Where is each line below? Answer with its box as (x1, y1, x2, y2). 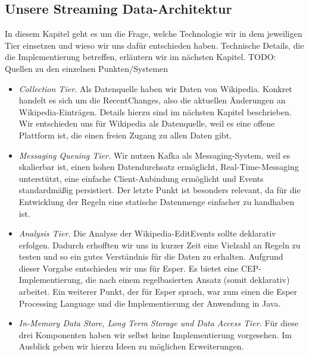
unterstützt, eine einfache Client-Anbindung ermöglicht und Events (18, 172, 264, 184)
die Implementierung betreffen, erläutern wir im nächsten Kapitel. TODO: (5, 51, 276, 63)
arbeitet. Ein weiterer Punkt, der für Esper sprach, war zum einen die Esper (18, 285, 298, 298)
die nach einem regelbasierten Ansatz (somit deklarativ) (85, 273, 290, 286)
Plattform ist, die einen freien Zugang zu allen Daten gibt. (18, 128, 232, 141)
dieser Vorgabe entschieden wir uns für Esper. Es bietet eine (18, 262, 239, 274)
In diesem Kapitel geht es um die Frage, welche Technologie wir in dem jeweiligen (5, 27, 302, 40)
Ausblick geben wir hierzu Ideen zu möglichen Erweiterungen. (18, 340, 244, 352)
